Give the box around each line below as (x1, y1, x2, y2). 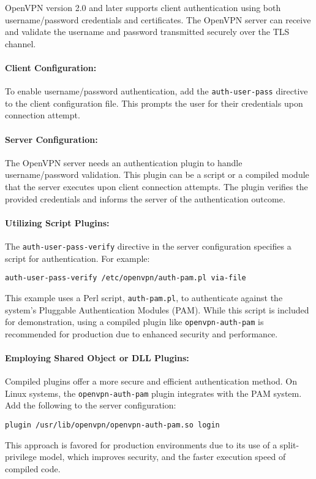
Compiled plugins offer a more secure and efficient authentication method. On (5, 375, 298, 388)
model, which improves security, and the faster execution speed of (39, 450, 286, 463)
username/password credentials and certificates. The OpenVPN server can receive (5, 13, 311, 26)
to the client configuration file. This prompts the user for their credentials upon (5, 96, 303, 109)
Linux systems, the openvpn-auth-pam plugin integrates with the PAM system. (5, 386, 302, 399)
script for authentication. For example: (5, 251, 150, 264)
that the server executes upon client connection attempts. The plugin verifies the (5, 180, 308, 193)
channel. (5, 37, 36, 50)
